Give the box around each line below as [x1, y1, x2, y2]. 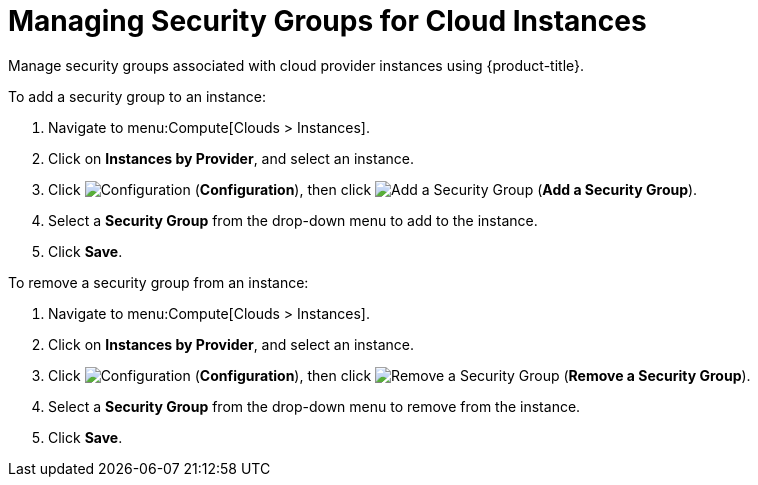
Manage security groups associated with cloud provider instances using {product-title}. [8, 56, 585, 74]
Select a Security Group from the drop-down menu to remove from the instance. [48, 397, 581, 415]
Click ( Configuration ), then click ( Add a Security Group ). [48, 180, 698, 198]
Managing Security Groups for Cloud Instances [8, 4, 647, 38]
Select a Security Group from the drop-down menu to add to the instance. [48, 211, 538, 229]
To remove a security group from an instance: [8, 273, 309, 291]
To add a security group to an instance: [8, 87, 266, 105]
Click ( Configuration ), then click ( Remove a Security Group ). [48, 366, 751, 384]
